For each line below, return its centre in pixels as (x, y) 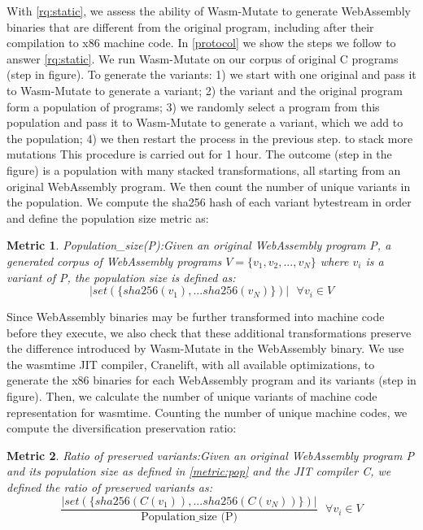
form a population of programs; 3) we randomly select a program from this (193, 106)
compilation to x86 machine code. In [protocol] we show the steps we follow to (201, 43)
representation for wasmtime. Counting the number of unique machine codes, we (207, 412)
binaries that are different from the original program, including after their (190, 26)
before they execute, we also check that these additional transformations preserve (209, 332)
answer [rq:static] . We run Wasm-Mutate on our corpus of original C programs (203, 58)
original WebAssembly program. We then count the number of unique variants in (209, 186)
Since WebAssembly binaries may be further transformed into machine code (196, 317)
